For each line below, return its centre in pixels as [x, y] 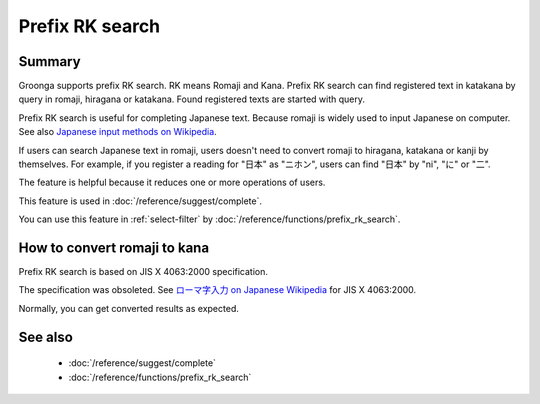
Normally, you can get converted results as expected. [128, 308]
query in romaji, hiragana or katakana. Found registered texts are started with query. [191, 99]
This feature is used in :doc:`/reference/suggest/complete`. [140, 201]
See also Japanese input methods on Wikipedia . [117, 132]
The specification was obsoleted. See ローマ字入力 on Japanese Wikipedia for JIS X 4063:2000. [217, 290]
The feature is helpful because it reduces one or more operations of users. [172, 182]
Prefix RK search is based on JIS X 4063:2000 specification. [143, 272]
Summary [49, 61]
